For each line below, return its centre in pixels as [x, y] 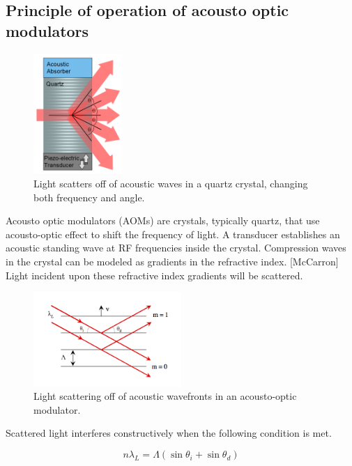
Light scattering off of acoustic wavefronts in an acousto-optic [165, 396]
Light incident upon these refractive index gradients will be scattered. [154, 275]
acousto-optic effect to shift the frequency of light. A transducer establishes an [173, 234]
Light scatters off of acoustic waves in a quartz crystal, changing [171, 184]
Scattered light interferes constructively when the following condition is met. [169, 433]
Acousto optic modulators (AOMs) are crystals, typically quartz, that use [163, 220]
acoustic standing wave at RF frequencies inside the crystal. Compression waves [176, 248]
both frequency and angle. [89, 197]
